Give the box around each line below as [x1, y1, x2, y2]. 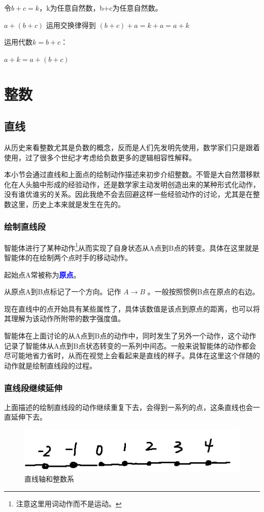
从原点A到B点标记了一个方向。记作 [4, 286, 121, 297]
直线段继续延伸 [4, 382, 62, 394]
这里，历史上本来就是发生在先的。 [11, 198, 125, 209]
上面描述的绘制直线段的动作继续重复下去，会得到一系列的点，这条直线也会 [4, 401, 253, 412]
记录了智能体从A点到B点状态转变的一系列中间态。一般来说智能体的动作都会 [4, 340, 256, 351]
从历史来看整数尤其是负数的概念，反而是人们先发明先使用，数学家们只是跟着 [4, 142, 260, 152]
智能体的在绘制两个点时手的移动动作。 [4, 252, 132, 262]
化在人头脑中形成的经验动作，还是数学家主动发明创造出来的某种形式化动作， [4, 179, 260, 189]
